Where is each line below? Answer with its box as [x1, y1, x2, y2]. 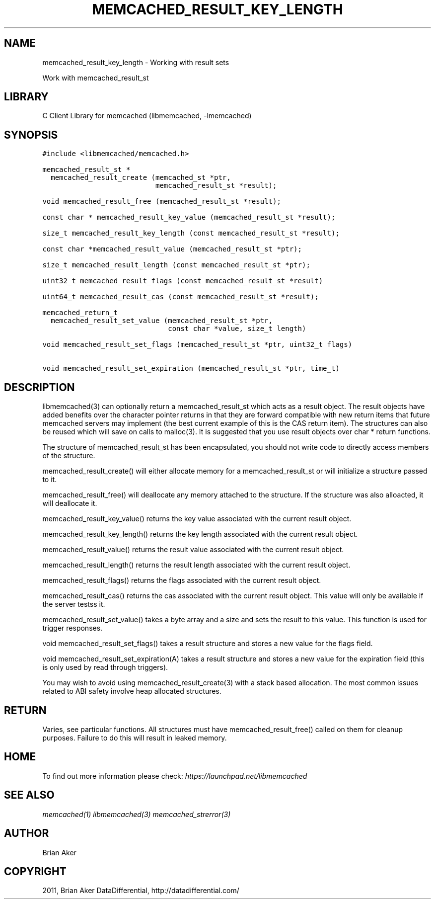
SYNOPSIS [4, 128, 58, 141]
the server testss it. [42, 600, 105, 609]
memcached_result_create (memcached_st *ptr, [51, 173, 231, 182]
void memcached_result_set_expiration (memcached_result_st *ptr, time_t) [42, 364, 340, 373]
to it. [42, 475, 57, 484]
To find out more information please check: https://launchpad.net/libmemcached [42, 771, 307, 780]
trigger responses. [42, 624, 103, 633]
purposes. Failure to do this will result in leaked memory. [42, 733, 227, 742]
